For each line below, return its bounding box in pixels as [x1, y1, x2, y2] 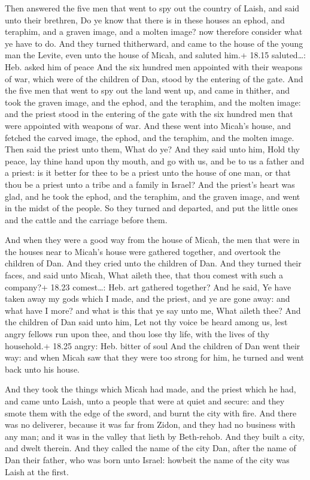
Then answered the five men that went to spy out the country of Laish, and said [5, 2, 300, 14]
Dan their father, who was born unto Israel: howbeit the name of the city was [5, 453, 290, 466]
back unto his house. [5, 362, 80, 375]
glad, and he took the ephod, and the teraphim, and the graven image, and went [5, 190, 300, 202]
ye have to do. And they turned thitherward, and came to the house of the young [5, 37, 303, 49]
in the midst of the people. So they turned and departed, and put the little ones [5, 202, 298, 214]
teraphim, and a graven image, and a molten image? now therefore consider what [5, 25, 303, 38]
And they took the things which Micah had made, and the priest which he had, [5, 383, 296, 395]
